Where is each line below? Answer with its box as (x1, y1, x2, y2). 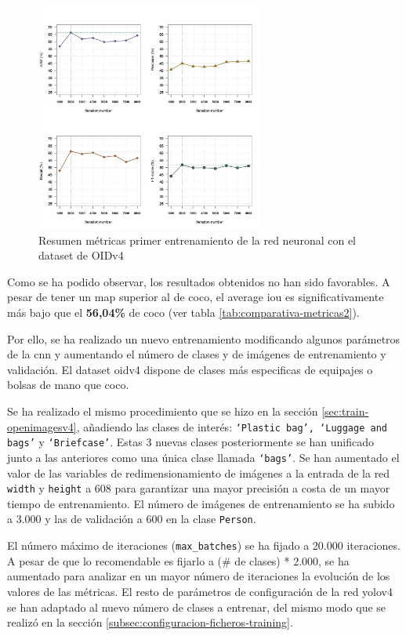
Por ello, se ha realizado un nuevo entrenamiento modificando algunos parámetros (7, 330, 401, 347)
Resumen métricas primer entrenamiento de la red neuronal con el (38, 231, 356, 248)
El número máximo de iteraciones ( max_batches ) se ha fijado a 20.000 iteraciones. (7, 537, 401, 554)
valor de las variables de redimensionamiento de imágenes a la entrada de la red (7, 464, 390, 481)
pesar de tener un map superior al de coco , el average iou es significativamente (7, 289, 384, 305)
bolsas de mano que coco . (7, 376, 129, 393)
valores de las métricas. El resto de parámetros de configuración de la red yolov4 (7, 583, 393, 599)
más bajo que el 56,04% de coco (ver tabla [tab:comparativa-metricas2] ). (7, 304, 360, 321)
